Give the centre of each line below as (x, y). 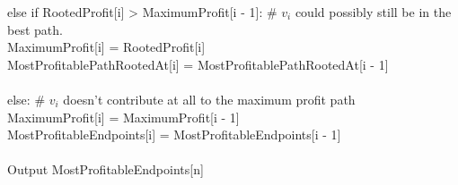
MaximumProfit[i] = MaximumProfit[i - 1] (123, 117)
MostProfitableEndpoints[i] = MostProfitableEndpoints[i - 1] (174, 135)
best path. (35, 29)
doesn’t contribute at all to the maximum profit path (209, 99)
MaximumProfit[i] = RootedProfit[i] (106, 47)
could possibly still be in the (373, 12)
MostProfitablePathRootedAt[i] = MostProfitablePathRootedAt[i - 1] (198, 64)
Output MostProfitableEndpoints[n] (106, 169)
